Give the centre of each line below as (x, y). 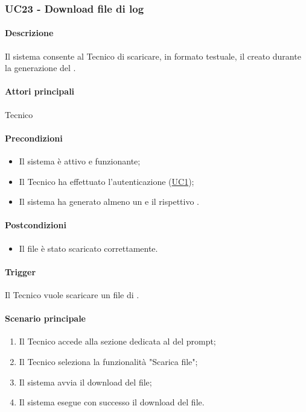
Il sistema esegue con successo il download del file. (112, 402)
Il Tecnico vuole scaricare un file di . (72, 294)
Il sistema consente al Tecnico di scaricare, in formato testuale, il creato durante (153, 56)
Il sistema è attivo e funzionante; (80, 161)
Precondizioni (34, 138)
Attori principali (40, 91)
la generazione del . (40, 68)
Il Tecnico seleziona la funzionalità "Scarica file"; (108, 361)
